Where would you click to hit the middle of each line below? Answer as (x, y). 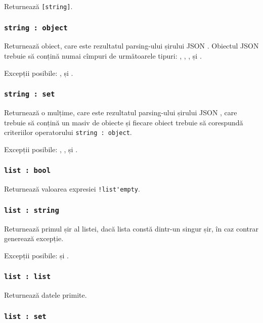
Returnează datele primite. (46, 295)
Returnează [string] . (38, 6)
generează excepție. (34, 238)
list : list (28, 277)
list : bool (28, 171)
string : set (30, 94)
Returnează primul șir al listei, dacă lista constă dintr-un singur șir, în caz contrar (131, 228)
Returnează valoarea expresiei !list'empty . (72, 189)
